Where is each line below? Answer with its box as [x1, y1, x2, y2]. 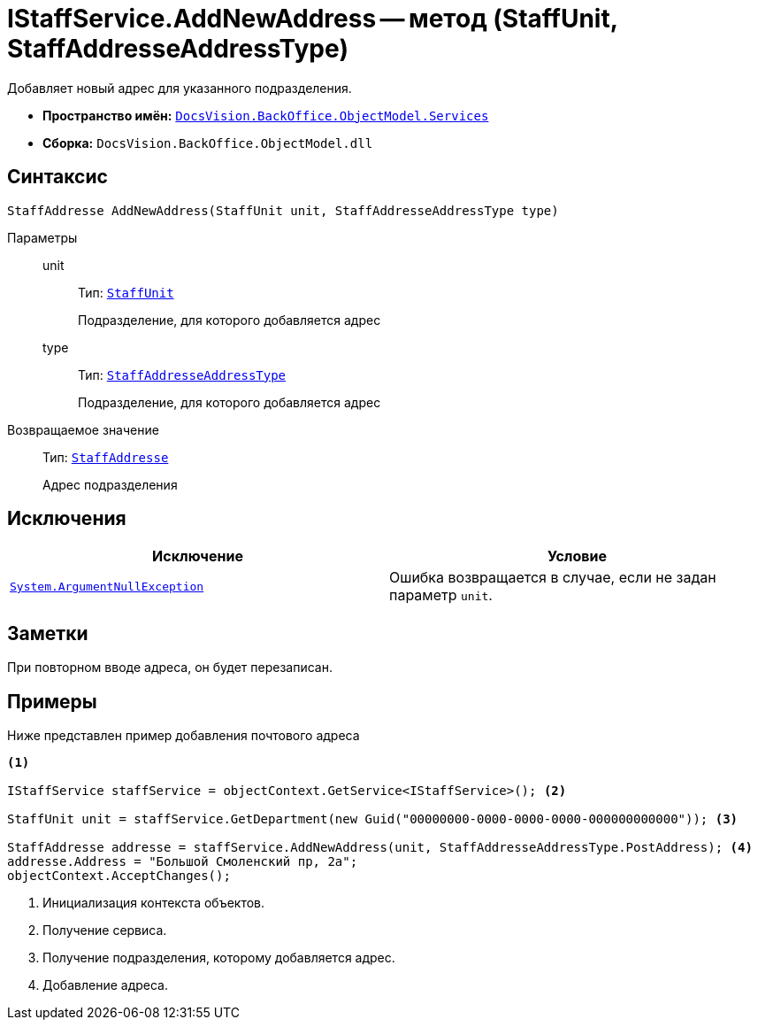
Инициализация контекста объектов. [42, 895, 265, 911]
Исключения [7, 507, 126, 530]
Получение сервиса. [42, 923, 167, 938]
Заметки [7, 622, 88, 645]
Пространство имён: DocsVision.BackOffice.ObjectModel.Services [42, 107, 489, 123]
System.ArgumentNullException [10, 579, 204, 593]
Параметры [7, 229, 78, 245]
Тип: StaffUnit [78, 284, 174, 300]
